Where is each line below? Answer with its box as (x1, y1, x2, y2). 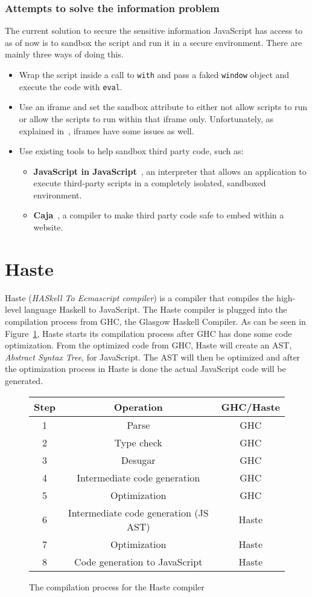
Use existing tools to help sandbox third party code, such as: (19, 145, 244, 157)
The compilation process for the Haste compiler (29, 580, 205, 593)
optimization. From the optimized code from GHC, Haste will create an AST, (5, 339, 292, 351)
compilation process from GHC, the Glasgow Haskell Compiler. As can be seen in (5, 315, 306, 327)
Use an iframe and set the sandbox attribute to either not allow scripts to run (19, 100, 308, 113)
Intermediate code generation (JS (68, 505, 209, 520)
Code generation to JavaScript (74, 554, 203, 569)
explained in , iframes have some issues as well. (19, 124, 194, 137)
